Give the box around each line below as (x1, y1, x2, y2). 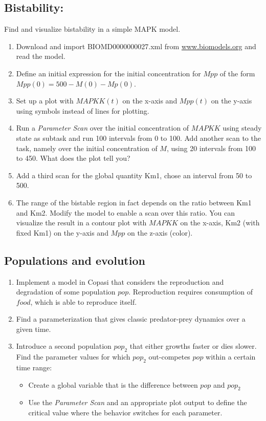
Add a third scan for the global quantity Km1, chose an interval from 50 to (16, 170, 252, 180)
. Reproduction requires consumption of (128, 286, 253, 297)
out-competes (148, 351, 190, 362)
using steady (223, 122, 262, 133)
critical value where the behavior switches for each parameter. (28, 407, 223, 418)
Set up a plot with (16, 95, 74, 106)
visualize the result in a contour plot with (16, 217, 147, 228)
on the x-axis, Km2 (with (180, 217, 260, 228)
